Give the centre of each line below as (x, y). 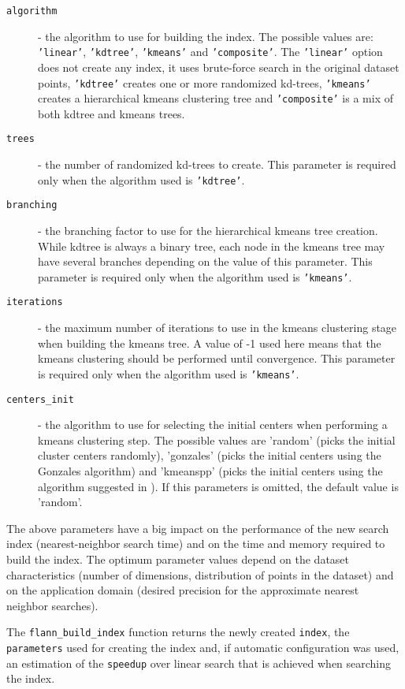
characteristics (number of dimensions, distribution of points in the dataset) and (200, 574)
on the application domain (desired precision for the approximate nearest (183, 590)
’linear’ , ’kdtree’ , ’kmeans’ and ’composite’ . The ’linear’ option (210, 52)
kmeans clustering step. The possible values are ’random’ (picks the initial (217, 439)
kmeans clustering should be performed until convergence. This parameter (217, 358)
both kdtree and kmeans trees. (111, 113)
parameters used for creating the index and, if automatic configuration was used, (203, 647)
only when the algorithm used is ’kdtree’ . (141, 179)
